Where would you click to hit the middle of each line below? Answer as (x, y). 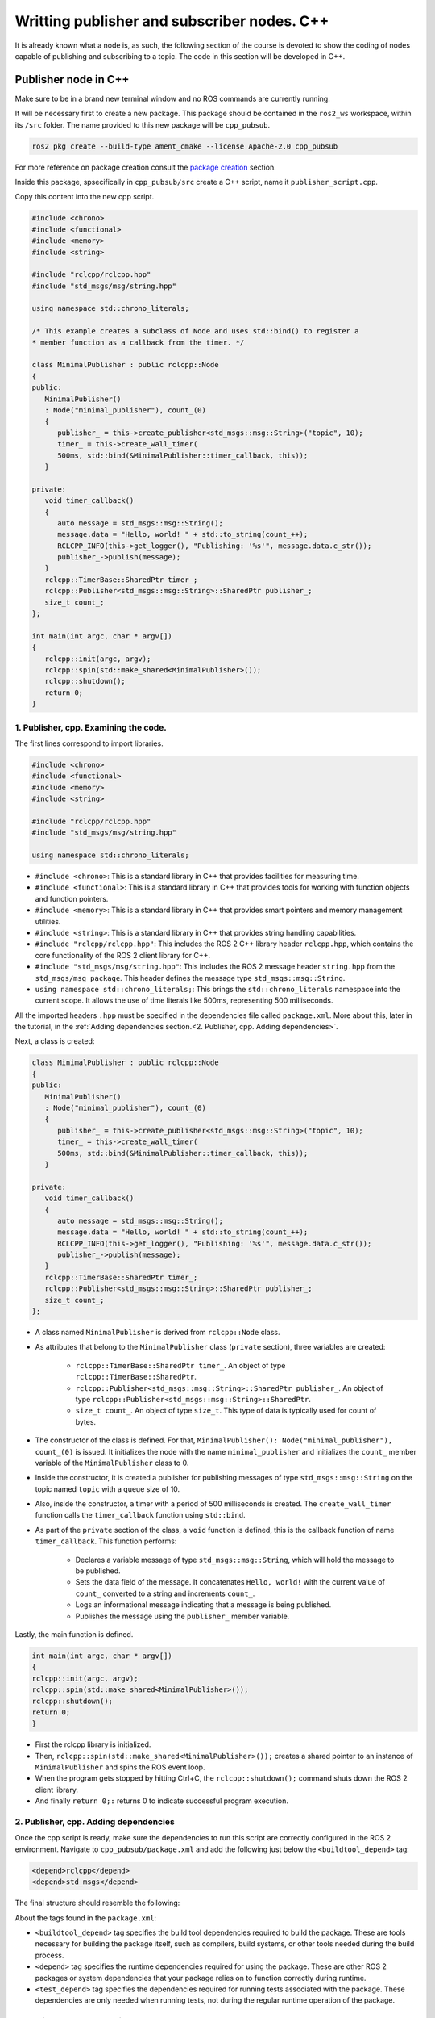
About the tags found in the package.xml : (86, 1918)
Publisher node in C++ (72, 80)
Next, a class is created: (55, 1041)
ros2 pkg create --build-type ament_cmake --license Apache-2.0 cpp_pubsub (185, 146)
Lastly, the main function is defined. (74, 1634)
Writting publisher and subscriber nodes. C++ (172, 21)
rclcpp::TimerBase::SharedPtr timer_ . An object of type (180, 1365)
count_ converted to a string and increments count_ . (165, 1593)
